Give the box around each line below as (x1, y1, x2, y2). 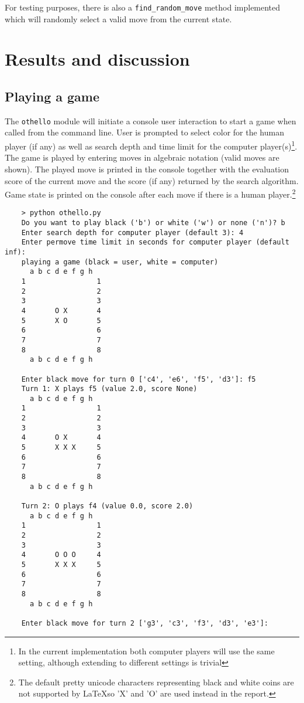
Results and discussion (5, 47, 190, 71)
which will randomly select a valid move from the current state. (5, 12, 232, 25)
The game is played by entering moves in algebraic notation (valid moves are (5, 151, 279, 164)
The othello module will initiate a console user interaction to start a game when (5, 114, 296, 127)
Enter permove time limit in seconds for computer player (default (21, 238, 289, 247)
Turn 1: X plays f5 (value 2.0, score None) (21, 385, 198, 393)
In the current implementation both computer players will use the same (18, 644, 275, 657)
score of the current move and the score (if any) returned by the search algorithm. (5, 174, 299, 186)
